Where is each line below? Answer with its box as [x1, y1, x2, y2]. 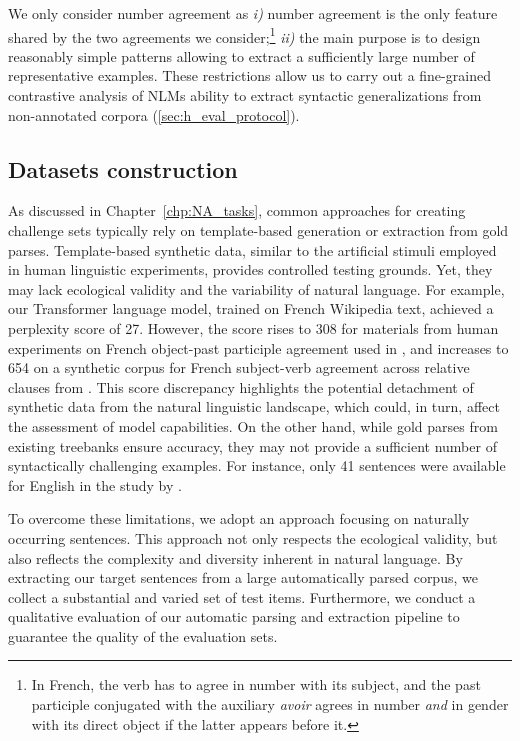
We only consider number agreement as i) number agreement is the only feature [8, 3, 498, 23]
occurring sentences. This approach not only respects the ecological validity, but [8, 527, 498, 548]
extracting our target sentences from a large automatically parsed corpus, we [8, 567, 478, 588]
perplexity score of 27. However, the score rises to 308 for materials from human [8, 317, 499, 338]
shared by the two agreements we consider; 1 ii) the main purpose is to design [8, 23, 481, 47]
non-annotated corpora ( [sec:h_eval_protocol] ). [8, 104, 300, 125]
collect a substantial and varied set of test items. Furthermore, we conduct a [8, 586, 476, 607]
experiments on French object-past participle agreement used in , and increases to [8, 337, 509, 358]
